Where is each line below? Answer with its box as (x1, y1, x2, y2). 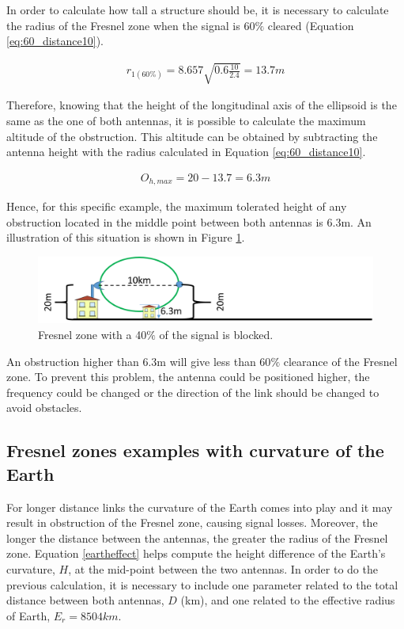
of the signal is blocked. (159, 326, 274, 343)
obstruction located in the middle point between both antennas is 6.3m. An (6, 213, 372, 230)
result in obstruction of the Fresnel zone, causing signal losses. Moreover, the (6, 514, 378, 531)
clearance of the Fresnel (283, 353, 398, 369)
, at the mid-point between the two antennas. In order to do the (68, 561, 378, 577)
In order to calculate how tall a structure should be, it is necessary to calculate (6, 2, 389, 17)
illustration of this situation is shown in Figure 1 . (6, 229, 245, 246)
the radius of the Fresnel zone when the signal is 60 (6, 17, 255, 33)
